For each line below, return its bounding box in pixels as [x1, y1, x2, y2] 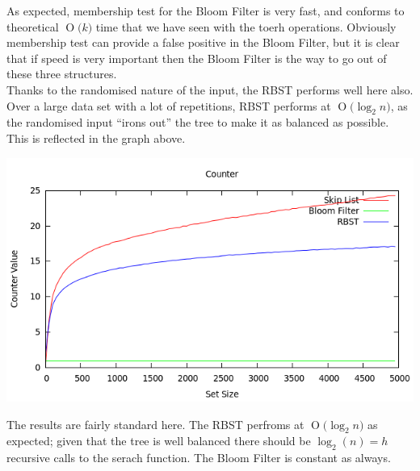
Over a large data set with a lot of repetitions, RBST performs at [6, 97, 331, 114]
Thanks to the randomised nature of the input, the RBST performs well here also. [6, 81, 414, 98]
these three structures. [6, 65, 117, 82]
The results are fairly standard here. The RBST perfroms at [6, 415, 304, 432]
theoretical [6, 18, 59, 35]
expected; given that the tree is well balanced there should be [6, 432, 311, 449]
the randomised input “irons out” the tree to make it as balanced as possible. [6, 114, 389, 131]
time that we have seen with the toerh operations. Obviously [95, 18, 397, 35]
